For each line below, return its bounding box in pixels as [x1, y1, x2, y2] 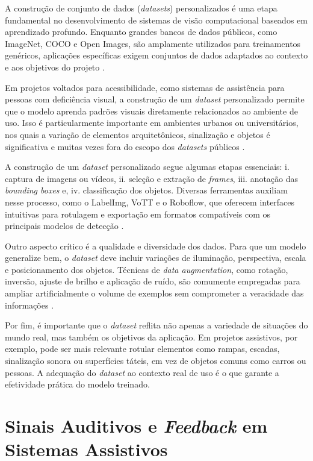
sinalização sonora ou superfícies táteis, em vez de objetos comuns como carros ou [5, 354, 306, 367]
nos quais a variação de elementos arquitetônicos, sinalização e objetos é [5, 128, 270, 140]
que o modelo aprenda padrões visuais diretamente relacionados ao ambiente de [5, 104, 298, 117]
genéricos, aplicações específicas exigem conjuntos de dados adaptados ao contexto [5, 49, 308, 61]
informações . [5, 298, 54, 311]
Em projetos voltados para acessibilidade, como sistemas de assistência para [5, 81, 285, 93]
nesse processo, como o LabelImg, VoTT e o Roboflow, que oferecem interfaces [5, 195, 295, 208]
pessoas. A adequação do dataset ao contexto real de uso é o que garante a [5, 366, 279, 378]
